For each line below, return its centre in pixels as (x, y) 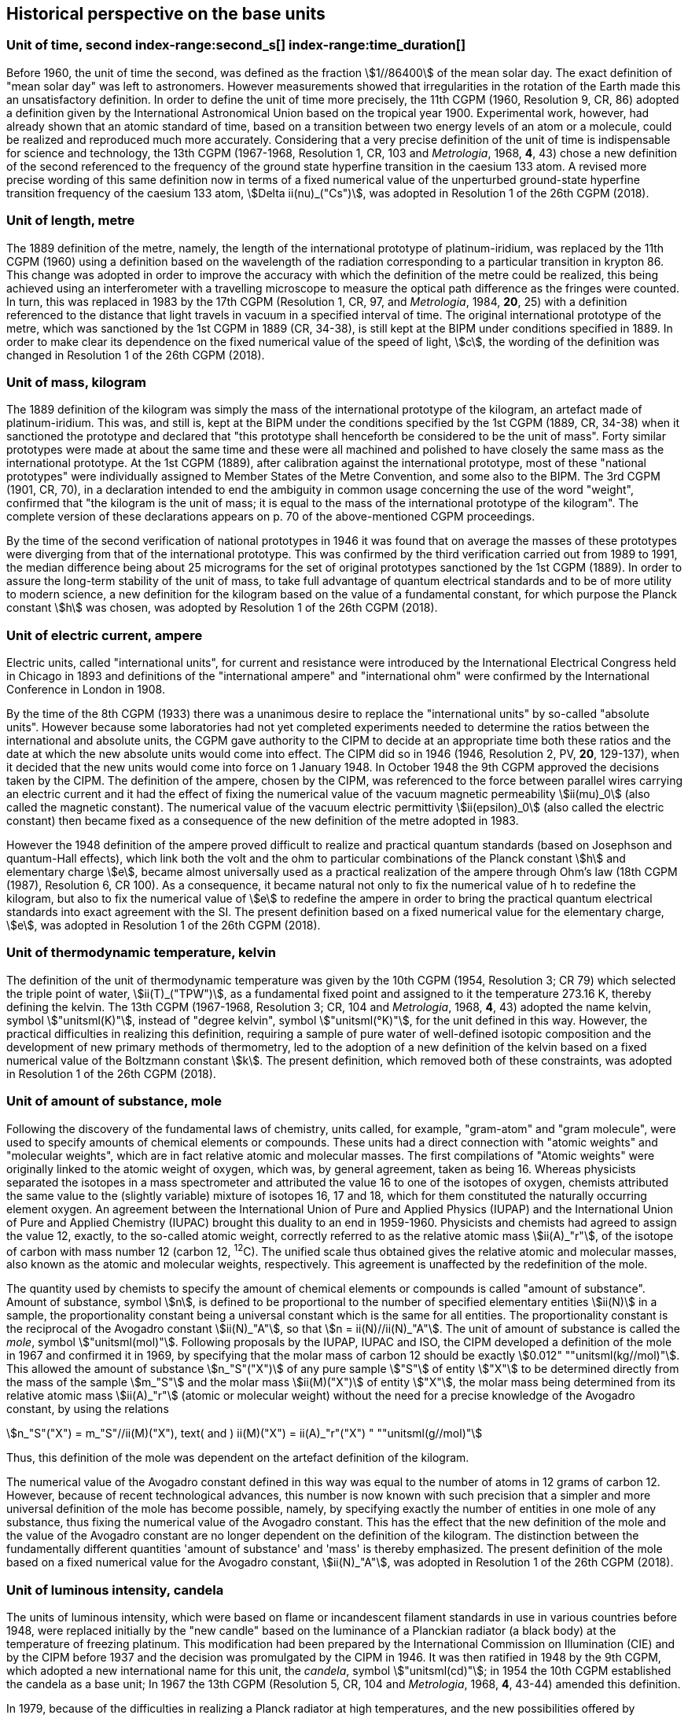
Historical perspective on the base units (166, 14)
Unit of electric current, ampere (105, 635)
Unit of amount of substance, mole (114, 1101)
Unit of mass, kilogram (77, 382)
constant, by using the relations (88, 1409)
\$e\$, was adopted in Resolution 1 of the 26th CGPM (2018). (164, 926)
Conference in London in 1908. (86, 690)
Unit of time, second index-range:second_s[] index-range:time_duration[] (236, 45)
